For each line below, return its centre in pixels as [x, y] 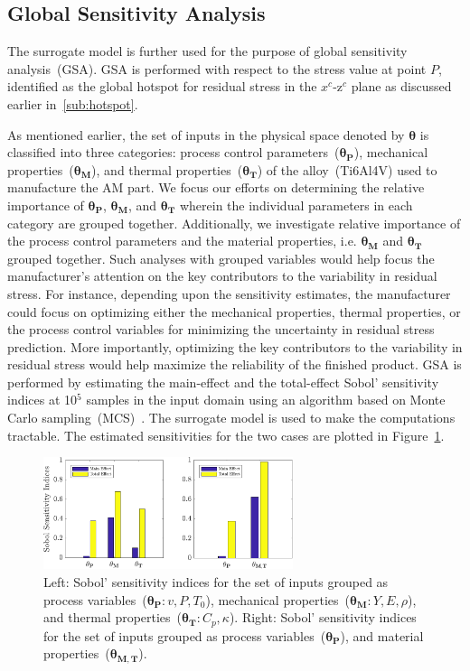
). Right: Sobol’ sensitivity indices [323, 617]
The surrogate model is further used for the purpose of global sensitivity [207, 51]
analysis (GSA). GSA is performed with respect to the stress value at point [217, 68]
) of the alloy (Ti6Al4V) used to [347, 169]
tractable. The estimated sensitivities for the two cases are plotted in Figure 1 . [226, 435]
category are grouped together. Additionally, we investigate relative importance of [234, 223]
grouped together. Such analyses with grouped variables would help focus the [221, 258]
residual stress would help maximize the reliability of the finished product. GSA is [235, 364]
